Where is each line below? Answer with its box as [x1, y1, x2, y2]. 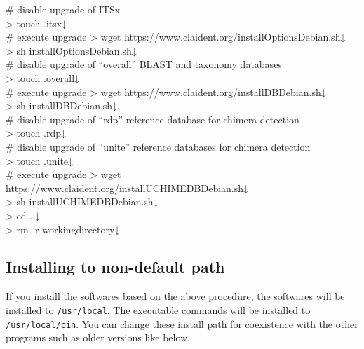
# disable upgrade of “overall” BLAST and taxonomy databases [6, 57, 282, 71]
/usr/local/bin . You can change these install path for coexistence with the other [6, 316, 358, 331]
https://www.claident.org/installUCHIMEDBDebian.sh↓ [6, 180, 249, 195]
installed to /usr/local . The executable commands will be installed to [6, 302, 311, 317]
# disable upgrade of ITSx [6, 2, 121, 16]
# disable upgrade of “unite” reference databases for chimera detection [6, 139, 311, 153]
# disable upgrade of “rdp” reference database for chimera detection [6, 111, 299, 126]
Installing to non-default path [6, 256, 225, 278]
